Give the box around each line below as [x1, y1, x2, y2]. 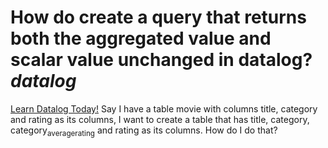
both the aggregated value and [10, 27, 272, 50]
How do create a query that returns [10, 6, 307, 29]
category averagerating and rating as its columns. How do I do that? [10, 124, 278, 138]
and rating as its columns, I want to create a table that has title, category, [10, 113, 310, 125]
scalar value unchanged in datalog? [10, 49, 313, 71]
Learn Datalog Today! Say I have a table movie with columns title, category [10, 102, 318, 115]
